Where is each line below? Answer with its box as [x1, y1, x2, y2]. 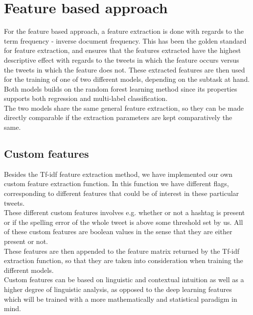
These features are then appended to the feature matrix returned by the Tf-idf [4, 245, 240, 256]
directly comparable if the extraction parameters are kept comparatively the [4, 112, 232, 122]
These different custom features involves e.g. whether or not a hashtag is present [4, 207, 245, 218]
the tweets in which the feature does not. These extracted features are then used [4, 64, 245, 74]
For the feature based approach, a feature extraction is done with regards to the [4, 26, 244, 36]
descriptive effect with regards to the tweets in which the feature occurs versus [4, 54, 239, 65]
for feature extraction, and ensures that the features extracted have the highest [4, 45, 241, 55]
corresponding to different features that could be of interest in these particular [4, 188, 239, 198]
